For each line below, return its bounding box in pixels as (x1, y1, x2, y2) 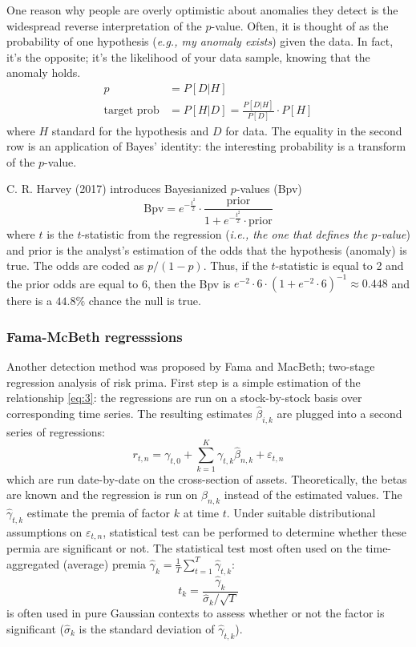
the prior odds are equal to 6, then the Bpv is (6, 275, 231, 291)
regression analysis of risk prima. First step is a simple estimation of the (6, 373, 361, 390)
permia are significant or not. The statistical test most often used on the (6, 540, 362, 557)
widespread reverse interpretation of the (6, 17, 202, 34)
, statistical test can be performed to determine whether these (103, 523, 406, 540)
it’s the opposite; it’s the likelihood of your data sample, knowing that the (6, 48, 370, 65)
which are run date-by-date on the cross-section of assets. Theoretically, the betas (6, 470, 407, 487)
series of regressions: (6, 423, 105, 440)
